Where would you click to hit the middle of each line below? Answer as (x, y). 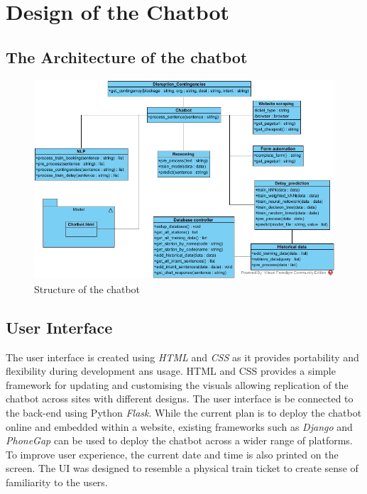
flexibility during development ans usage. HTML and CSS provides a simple (171, 371)
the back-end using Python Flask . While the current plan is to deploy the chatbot (184, 413)
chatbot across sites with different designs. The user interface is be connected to (180, 399)
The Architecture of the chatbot (127, 56)
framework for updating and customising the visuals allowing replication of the (177, 384)
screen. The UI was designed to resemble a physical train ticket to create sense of (182, 468)
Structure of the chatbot (87, 289)
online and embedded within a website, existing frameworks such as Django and (179, 426)
